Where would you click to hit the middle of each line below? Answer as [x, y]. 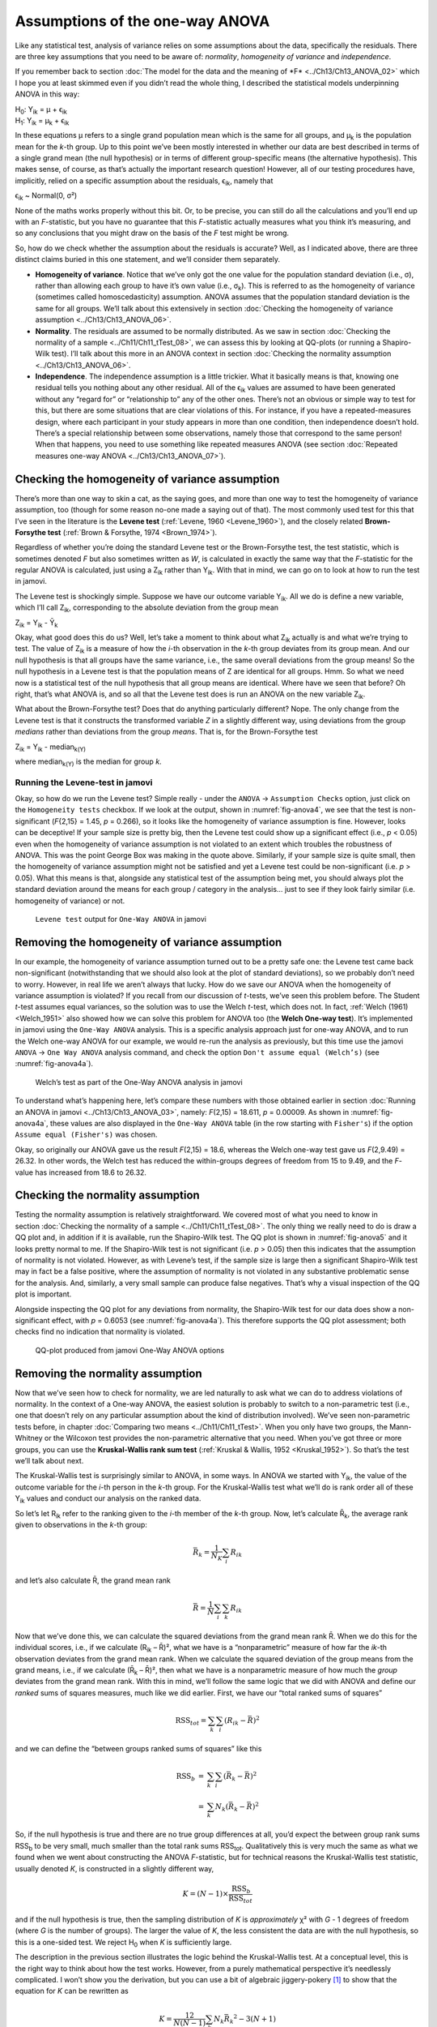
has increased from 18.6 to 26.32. [91, 1172]
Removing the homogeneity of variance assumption [148, 942]
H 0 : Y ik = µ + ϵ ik [41, 110]
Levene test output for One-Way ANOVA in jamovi [121, 919]
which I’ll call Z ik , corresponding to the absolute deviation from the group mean [147, 609]
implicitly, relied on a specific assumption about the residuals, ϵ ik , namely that [144, 181]
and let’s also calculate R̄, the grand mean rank [93, 1580]
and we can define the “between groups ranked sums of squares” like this [138, 1748]
